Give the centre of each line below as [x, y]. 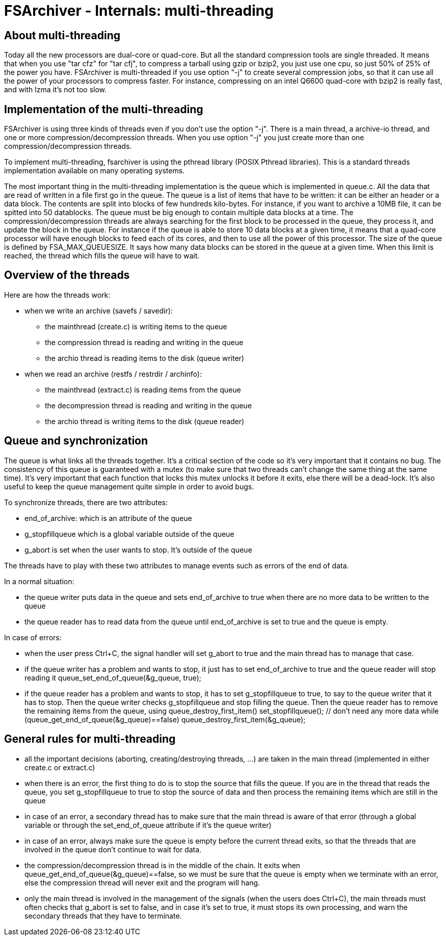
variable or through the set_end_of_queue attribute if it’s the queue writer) [148, 825]
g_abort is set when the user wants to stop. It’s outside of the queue [138, 550]
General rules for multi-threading [90, 739]
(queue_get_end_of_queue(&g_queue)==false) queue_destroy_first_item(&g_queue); [165, 719]
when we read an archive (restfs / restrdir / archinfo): [113, 374]
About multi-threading [62, 35]
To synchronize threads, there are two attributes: [86, 502]
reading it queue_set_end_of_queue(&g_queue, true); [113, 677]
